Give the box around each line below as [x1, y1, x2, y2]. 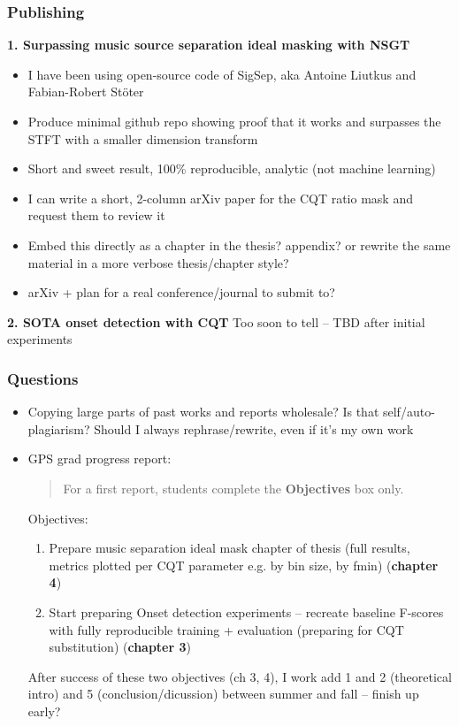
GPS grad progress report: [27, 449, 172, 468]
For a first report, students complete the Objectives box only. [63, 478, 404, 497]
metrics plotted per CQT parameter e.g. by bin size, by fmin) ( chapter [49, 555, 439, 574]
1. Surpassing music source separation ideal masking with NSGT [7, 35, 410, 54]
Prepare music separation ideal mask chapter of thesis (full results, [49, 539, 410, 557]
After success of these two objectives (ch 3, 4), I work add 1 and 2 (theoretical [27, 667, 452, 685]
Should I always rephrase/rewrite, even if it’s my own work [94, 419, 414, 438]
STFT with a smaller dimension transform [27, 129, 258, 148]
